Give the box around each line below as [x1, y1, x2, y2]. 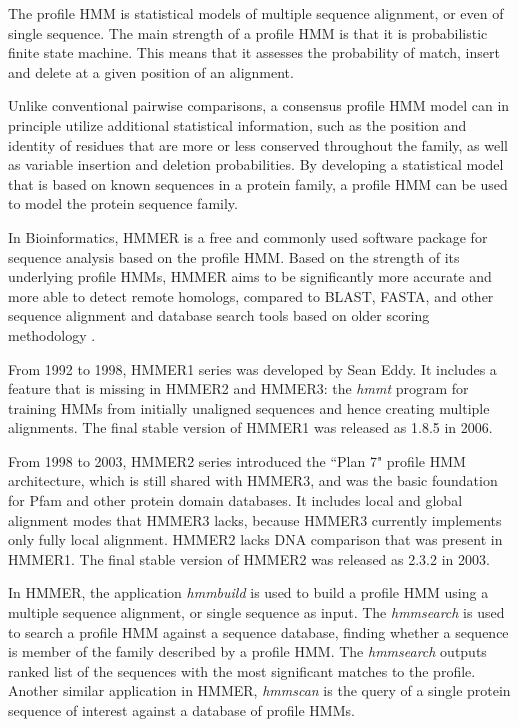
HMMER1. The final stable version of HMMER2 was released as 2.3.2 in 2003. [8, 548, 490, 569]
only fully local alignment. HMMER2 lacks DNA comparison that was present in [8, 529, 503, 550]
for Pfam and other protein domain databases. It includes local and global [8, 490, 463, 511]
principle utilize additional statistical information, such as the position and [8, 114, 467, 135]
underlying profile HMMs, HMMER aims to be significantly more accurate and [8, 266, 492, 287]
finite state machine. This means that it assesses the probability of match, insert [8, 42, 500, 63]
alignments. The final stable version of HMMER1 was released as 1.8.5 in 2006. [8, 417, 493, 438]
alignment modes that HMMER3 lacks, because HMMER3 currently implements [8, 509, 502, 530]
